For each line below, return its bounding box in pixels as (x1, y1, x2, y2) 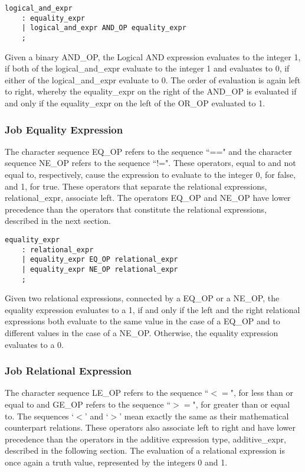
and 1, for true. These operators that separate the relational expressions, (5, 180, 267, 192)
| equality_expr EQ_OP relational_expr (21, 255, 178, 264)
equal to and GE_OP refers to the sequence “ (5, 398, 171, 411)
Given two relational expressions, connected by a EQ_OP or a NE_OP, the (5, 292, 280, 304)
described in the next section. (5, 214, 111, 227)
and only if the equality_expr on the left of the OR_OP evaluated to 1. (5, 97, 265, 109)
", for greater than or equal (192, 398, 290, 411)
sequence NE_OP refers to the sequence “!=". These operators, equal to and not (5, 157, 296, 169)
